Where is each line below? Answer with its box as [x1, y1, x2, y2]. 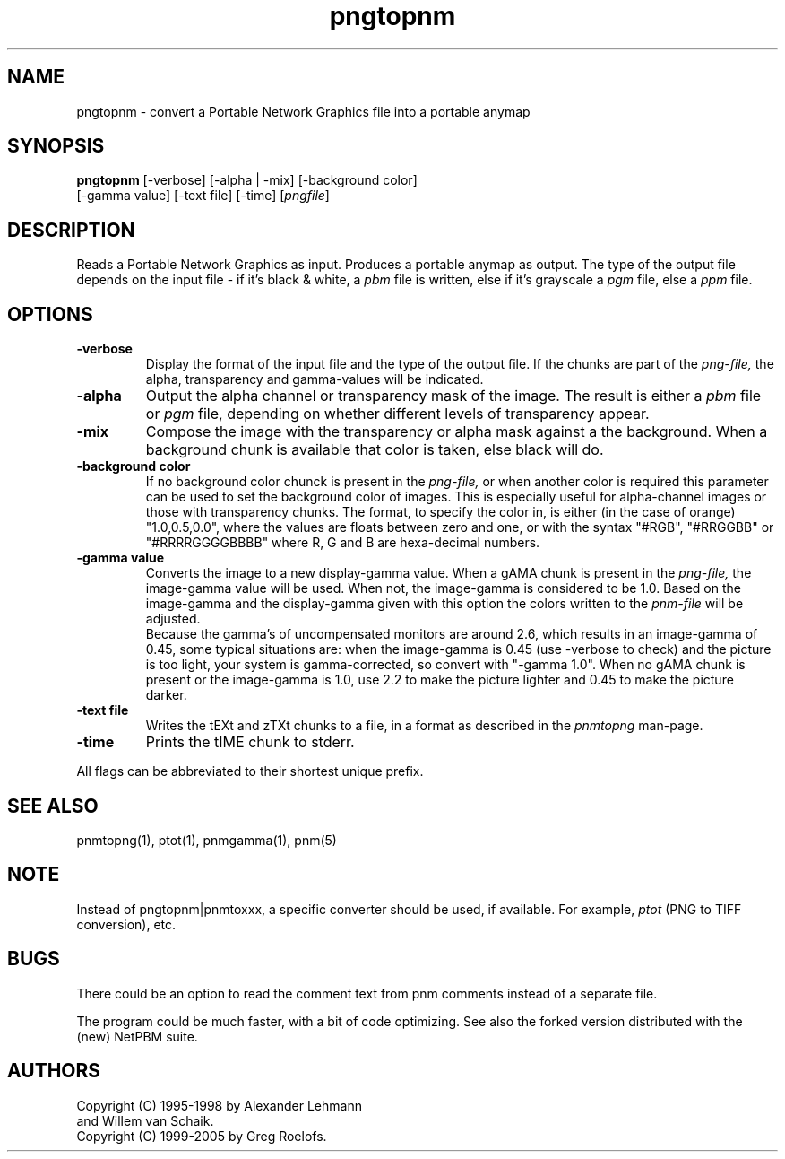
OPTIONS [7, 302, 93, 326]
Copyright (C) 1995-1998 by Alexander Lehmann [76, 1097, 362, 1113]
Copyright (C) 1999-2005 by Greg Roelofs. [76, 1128, 327, 1144]
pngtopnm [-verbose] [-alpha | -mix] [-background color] [76, 172, 418, 188]
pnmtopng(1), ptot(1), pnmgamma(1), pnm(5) [76, 832, 337, 848]
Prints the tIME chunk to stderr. [145, 733, 355, 752]
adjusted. [145, 611, 201, 627]
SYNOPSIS [7, 135, 105, 158]
